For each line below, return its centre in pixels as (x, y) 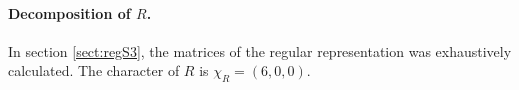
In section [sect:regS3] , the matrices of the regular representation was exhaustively (260, 50)
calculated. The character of (94, 70)
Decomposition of (69, 12)
